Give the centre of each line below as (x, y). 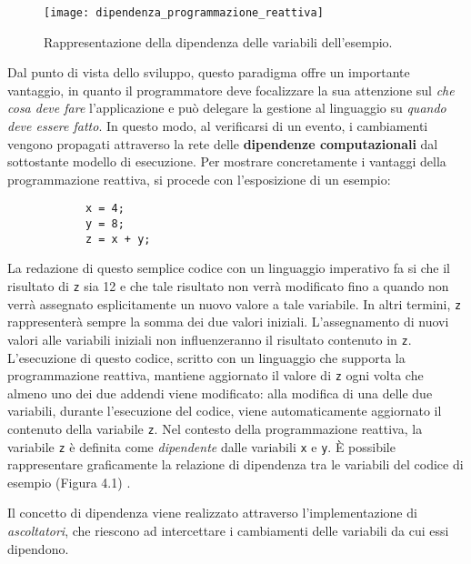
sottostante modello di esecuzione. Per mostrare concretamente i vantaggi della (227, 161)
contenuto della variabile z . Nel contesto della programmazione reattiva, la (215, 428)
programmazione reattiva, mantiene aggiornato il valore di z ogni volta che (215, 375)
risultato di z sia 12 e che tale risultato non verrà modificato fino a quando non (228, 285)
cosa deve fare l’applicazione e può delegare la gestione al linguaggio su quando (227, 108)
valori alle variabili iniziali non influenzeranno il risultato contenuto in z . (210, 339)
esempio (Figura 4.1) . (69, 482)
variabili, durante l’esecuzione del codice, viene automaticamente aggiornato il (225, 411)
